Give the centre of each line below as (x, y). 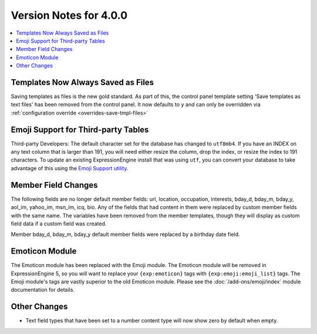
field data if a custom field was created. (59, 224)
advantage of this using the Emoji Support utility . (70, 168)
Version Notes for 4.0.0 (69, 15)
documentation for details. (43, 290)
